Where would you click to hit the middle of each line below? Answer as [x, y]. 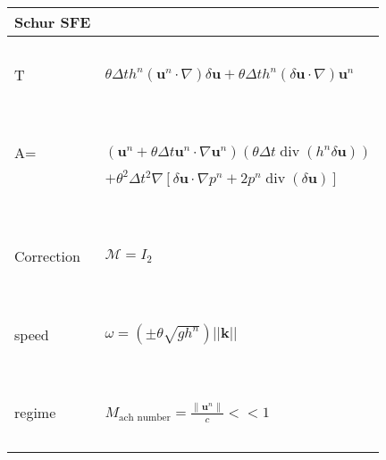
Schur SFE [53, 22]
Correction [47, 256]
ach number [144, 418]
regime [35, 412]
